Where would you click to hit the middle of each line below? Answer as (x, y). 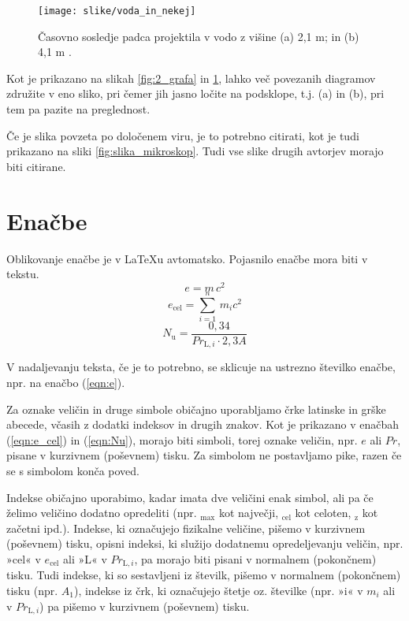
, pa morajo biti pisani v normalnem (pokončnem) (255, 558)
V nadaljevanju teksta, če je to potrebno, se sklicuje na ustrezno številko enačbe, (201, 367)
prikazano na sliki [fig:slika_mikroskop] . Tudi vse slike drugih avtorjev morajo (195, 151)
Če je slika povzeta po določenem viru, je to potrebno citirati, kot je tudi (183, 135)
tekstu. (23, 274)
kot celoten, (323, 513)
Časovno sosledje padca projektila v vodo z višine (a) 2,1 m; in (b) (199, 36)
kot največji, (249, 513)
